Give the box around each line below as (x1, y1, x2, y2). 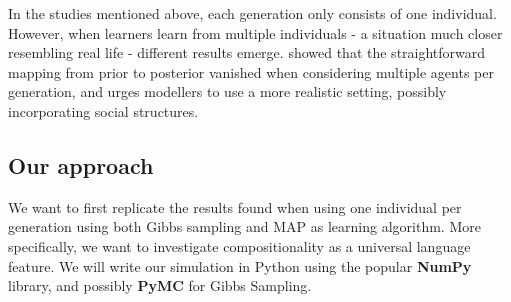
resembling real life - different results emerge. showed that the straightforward (8, 42, 486, 63)
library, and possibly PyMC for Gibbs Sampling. (8, 275, 312, 296)
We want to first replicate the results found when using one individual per (8, 196, 462, 217)
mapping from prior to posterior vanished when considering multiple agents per (8, 61, 494, 82)
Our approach (8, 149, 154, 180)
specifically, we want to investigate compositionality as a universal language (8, 235, 471, 256)
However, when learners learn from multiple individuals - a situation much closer (8, 22, 503, 43)
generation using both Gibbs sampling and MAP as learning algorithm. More (8, 216, 481, 237)
